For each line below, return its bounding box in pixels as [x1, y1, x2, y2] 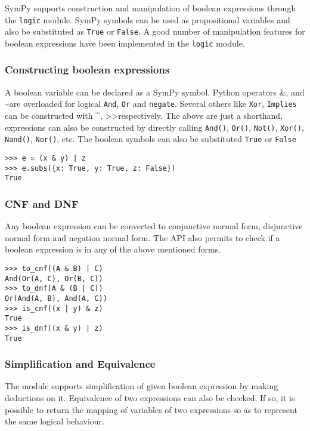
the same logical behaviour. [5, 415, 104, 427]
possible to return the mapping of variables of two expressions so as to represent [5, 403, 297, 415]
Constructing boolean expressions [5, 62, 170, 77]
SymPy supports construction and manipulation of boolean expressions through [5, 2, 296, 14]
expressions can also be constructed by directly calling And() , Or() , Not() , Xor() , [5, 121, 304, 133]
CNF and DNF [5, 196, 79, 211]
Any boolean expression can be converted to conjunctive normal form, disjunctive [5, 220, 303, 232]
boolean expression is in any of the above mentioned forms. [5, 243, 221, 255]
